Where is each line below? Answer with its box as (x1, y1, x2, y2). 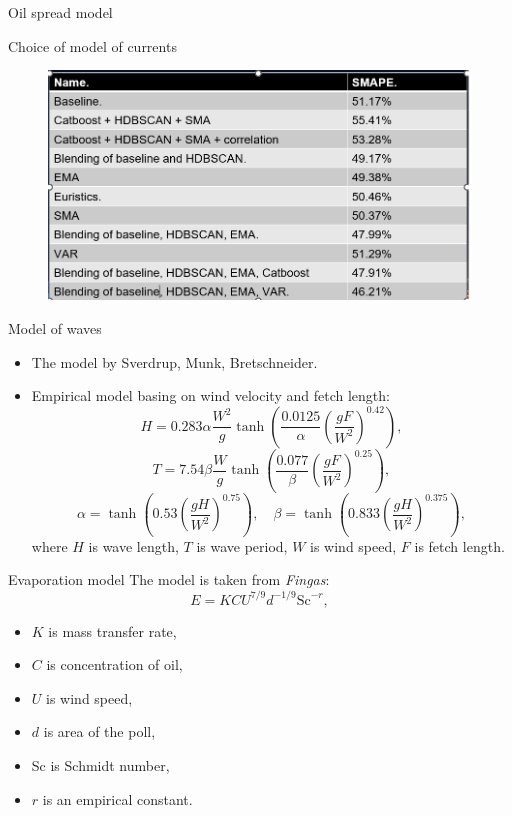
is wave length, (88, 535, 179, 556)
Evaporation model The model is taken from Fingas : (8, 569, 330, 590)
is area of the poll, (43, 721, 156, 742)
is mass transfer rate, (48, 620, 177, 641)
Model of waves (8, 317, 102, 338)
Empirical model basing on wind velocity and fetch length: (31, 385, 390, 406)
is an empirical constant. (42, 788, 193, 809)
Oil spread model (8, 2, 113, 22)
